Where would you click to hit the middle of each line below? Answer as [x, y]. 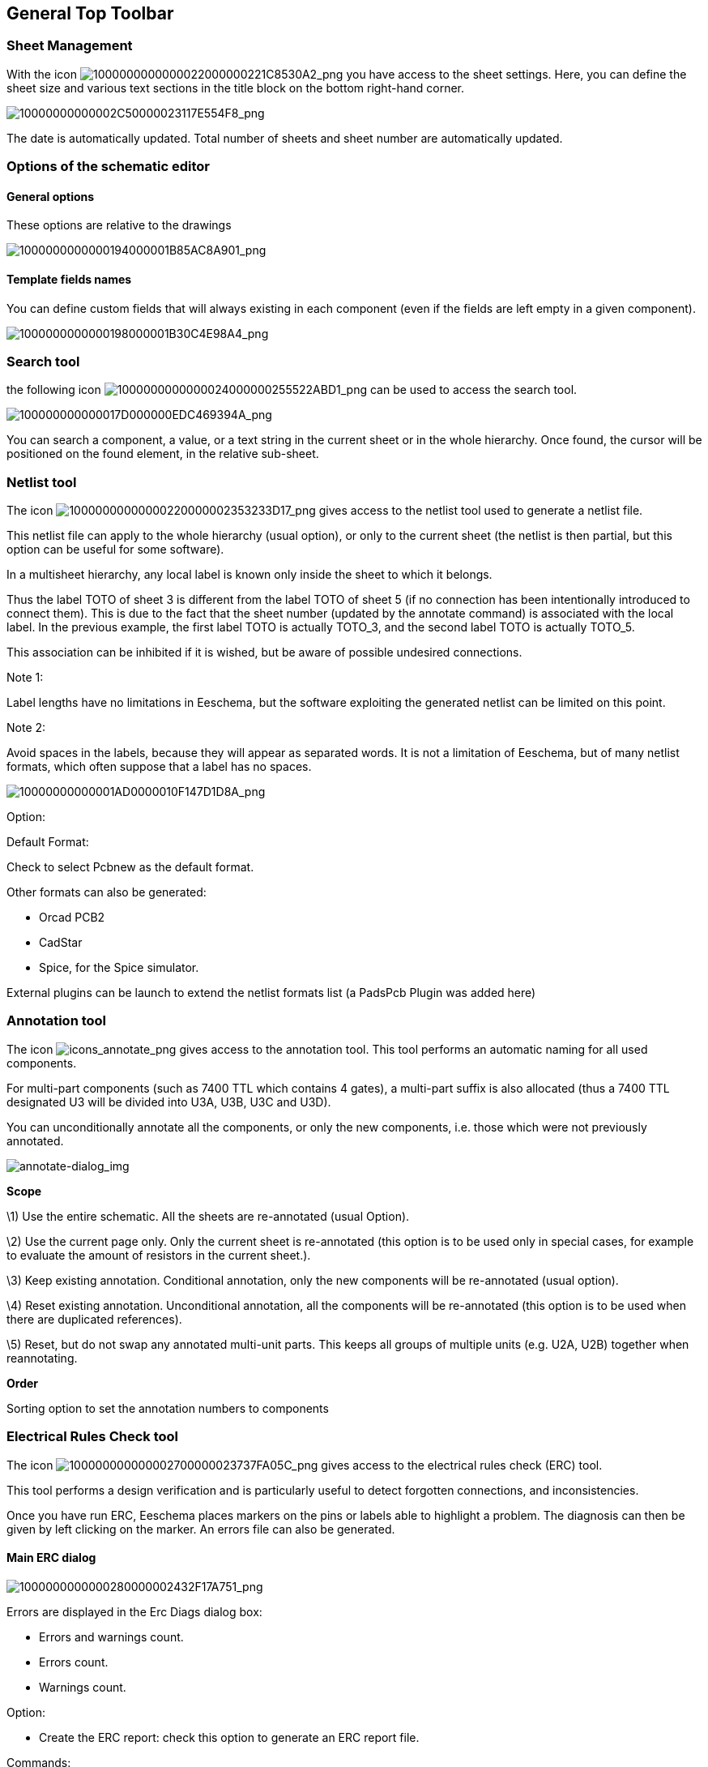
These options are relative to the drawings [119, 225]
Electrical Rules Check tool [92, 1437]
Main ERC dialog [51, 1558]
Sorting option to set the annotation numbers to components [168, 1408]
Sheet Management [70, 46]
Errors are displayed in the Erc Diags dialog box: [134, 1611]
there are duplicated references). [94, 1319]
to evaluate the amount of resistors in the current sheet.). [159, 1255]
